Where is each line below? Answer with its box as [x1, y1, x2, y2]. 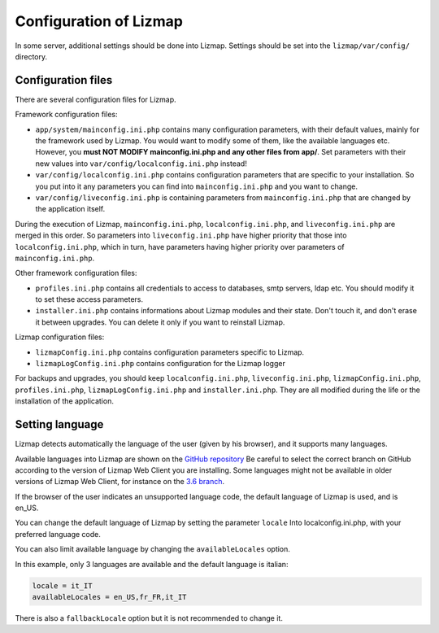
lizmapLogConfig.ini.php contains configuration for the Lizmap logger [35, 359, 286, 369]
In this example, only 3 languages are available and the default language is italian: [15, 559, 289, 569]
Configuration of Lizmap [15, 12, 183, 30]
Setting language [15, 417, 104, 431]
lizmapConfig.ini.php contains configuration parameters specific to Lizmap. [35, 347, 305, 357]
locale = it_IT [32, 581, 93, 590]
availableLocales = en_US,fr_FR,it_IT [32, 592, 187, 602]
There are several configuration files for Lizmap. [15, 94, 176, 104]
